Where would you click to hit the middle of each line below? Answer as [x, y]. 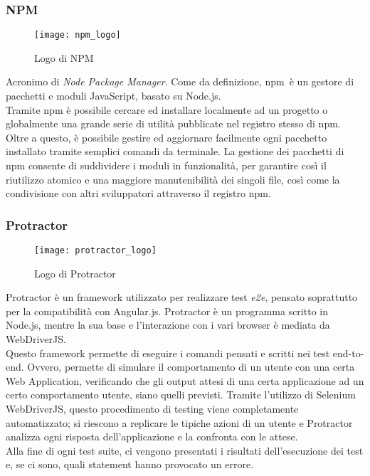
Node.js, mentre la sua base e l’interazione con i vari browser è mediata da [168, 325]
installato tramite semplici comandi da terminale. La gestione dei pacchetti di [175, 151]
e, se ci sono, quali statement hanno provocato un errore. [130, 464]
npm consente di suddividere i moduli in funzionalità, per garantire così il [166, 165]
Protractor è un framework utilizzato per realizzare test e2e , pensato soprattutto [182, 297]
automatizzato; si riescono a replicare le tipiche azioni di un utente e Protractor [179, 422]
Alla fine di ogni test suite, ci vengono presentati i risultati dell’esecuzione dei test [185, 450]
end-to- [348, 353]
